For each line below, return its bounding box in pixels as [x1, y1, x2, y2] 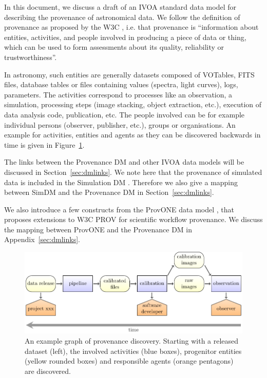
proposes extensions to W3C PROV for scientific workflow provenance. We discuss [4, 214, 263, 225]
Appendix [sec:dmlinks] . [4, 234, 80, 245]
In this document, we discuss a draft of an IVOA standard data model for [4, 2, 237, 12]
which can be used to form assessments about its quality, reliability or [4, 42, 224, 52]
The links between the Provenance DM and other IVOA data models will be [4, 156, 244, 167]
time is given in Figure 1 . [4, 139, 85, 150]
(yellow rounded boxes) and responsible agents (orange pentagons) [25, 355, 234, 366]
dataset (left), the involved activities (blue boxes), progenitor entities [25, 345, 242, 356]
